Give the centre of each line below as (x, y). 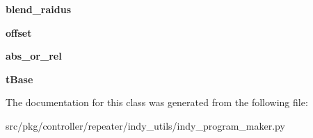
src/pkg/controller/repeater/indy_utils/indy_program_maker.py (145, 125)
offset (19, 32)
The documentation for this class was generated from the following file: (157, 102)
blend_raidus (39, 9)
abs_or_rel (34, 56)
